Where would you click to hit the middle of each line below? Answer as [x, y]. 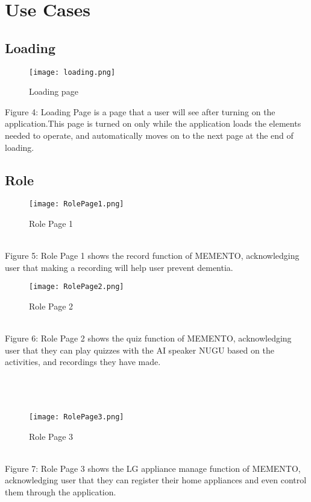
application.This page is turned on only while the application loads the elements [153, 123]
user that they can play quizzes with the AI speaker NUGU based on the [140, 350]
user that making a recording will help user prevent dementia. [119, 267]
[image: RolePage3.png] [77, 417]
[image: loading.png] [72, 72]
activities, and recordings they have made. [83, 362]
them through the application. [61, 491]
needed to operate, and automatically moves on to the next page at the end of [149, 135]
